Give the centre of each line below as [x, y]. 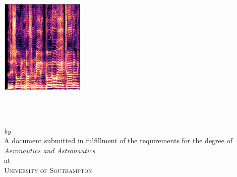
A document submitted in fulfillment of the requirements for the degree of [118, 140]
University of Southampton [48, 170]
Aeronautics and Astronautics [50, 150]
